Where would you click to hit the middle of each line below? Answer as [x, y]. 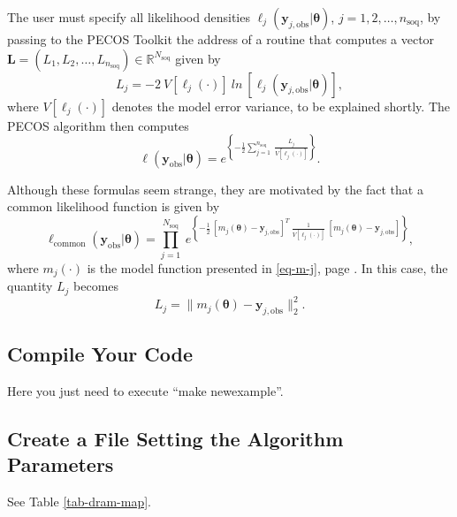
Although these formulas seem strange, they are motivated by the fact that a [215, 189]
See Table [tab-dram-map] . [80, 502]
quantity [30, 286]
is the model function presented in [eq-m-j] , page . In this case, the [267, 267]
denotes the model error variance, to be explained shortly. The [281, 106]
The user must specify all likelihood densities [129, 17]
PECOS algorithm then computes [98, 125]
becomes [96, 286]
